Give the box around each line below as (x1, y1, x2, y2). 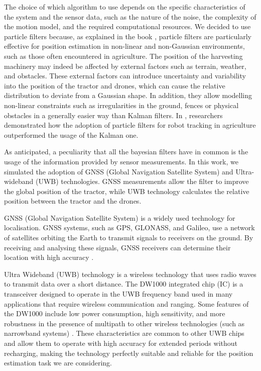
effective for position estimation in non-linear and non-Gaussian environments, (4, 41, 245, 51)
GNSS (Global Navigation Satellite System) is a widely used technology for (4, 212, 235, 223)
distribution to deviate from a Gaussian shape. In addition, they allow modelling (4, 90, 252, 101)
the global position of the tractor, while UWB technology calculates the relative (4, 185, 249, 196)
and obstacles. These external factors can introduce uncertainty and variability (4, 70, 246, 81)
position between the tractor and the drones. (4, 196, 142, 206)
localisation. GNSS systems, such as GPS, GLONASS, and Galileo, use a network (4, 222, 255, 233)
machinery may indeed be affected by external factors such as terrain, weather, (4, 60, 246, 71)
